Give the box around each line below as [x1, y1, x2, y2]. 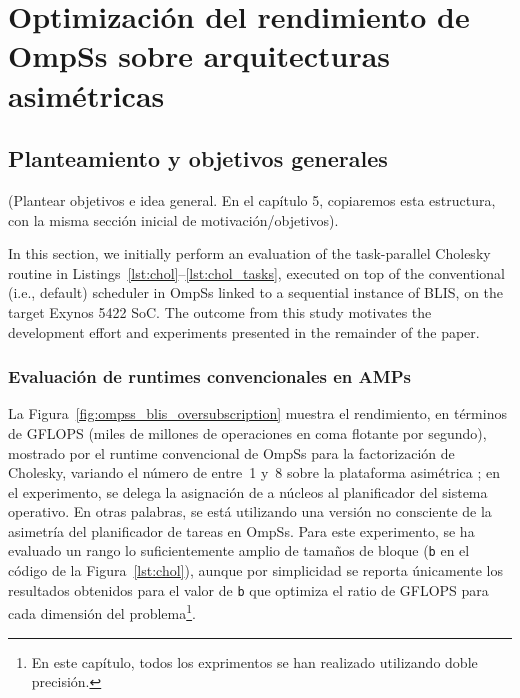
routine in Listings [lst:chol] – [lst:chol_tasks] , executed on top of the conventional [8, 262, 505, 283]
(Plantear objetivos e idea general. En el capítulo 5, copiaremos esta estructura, [8, 189, 496, 210]
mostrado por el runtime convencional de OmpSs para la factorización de [8, 442, 455, 463]
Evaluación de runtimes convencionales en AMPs [8, 364, 411, 389]
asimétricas [8, 74, 165, 115]
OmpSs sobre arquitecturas [8, 35, 391, 76]
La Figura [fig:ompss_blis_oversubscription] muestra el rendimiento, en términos [8, 403, 507, 424]
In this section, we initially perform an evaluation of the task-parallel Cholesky [8, 243, 491, 264]
